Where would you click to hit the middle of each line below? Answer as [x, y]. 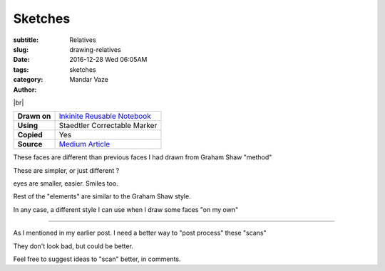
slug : [21, 49]
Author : [25, 90]
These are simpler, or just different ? [66, 170]
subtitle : [26, 40]
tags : [21, 69]
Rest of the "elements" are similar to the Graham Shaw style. [102, 196]
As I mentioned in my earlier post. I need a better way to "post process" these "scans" [140, 233]
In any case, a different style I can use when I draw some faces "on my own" [126, 209]
